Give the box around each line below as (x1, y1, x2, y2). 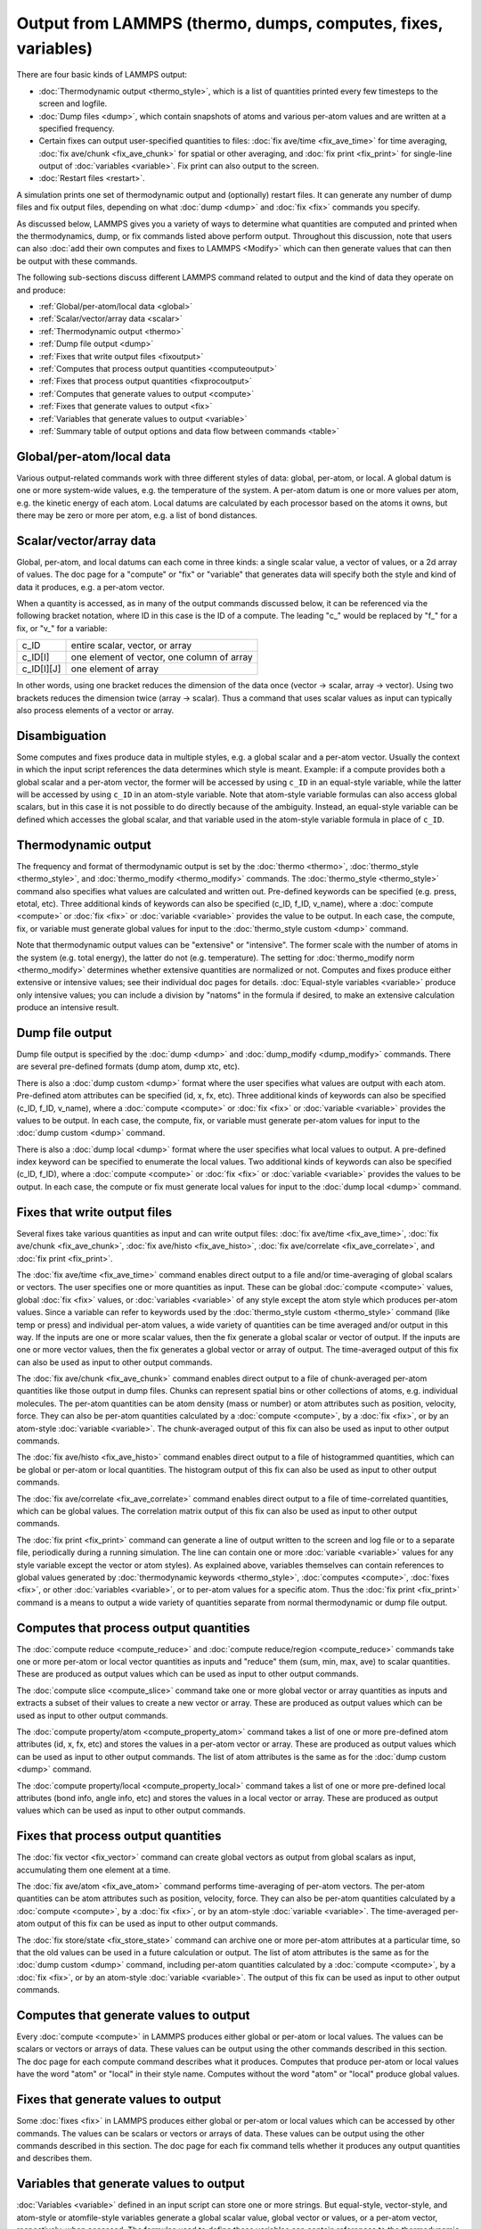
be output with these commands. (16, 255, 138, 267)
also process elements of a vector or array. (16, 705, 175, 715)
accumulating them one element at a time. (16, 1864, 171, 1875)
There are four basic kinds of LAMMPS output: (16, 70, 187, 80)
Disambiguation (16, 728, 107, 744)
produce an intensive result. (16, 1002, 119, 1013)
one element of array (70, 662, 159, 675)
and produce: (16, 284, 66, 295)
